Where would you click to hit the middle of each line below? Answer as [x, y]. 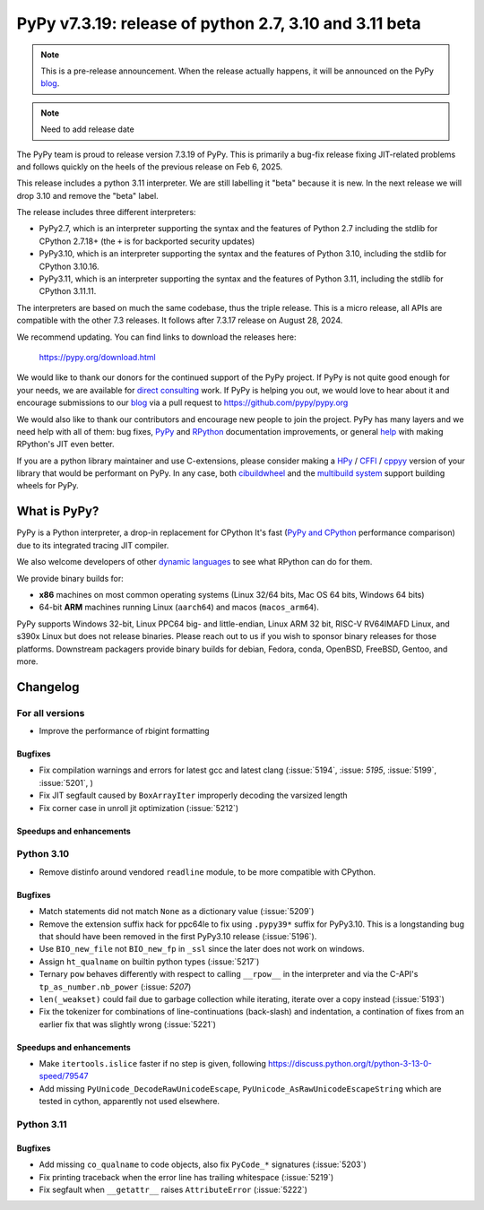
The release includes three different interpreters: [106, 212]
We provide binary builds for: [70, 578]
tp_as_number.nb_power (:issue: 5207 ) [115, 987]
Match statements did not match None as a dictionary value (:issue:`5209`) [177, 912]
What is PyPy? [58, 511]
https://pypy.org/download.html [97, 357]
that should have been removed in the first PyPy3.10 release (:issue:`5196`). [178, 936]
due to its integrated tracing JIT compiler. [93, 545]
